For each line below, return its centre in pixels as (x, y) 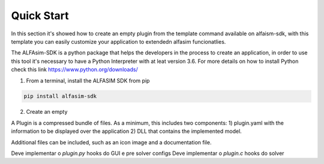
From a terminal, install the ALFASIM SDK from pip (88, 80)
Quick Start (40, 16)
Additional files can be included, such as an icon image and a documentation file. (111, 142)
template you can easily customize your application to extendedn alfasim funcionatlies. (118, 41)
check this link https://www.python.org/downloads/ (74, 69)
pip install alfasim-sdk (60, 96)
